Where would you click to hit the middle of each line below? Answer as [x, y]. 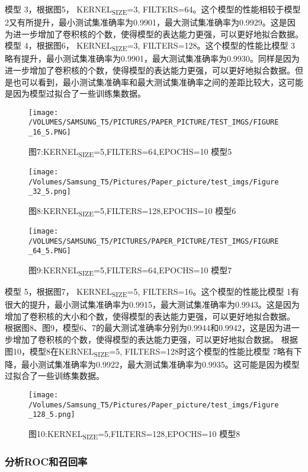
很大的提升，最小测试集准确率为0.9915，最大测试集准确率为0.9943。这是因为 [152, 304]
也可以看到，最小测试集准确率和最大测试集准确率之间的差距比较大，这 [150, 82]
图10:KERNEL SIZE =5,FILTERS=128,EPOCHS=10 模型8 [134, 434]
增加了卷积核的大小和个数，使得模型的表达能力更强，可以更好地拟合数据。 [150, 316]
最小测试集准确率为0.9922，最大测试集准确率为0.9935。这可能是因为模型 [160, 364]
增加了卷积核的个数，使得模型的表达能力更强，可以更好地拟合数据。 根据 [155, 339]
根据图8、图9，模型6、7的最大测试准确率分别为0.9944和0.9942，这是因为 [144, 328]
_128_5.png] [52, 415]
